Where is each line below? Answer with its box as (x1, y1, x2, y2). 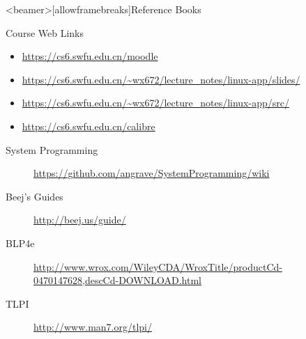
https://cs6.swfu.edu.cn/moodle (22, 49, 158, 63)
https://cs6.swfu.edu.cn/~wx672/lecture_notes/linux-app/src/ (22, 95, 289, 110)
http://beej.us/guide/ (33, 212, 126, 227)
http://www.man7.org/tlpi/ (33, 320, 153, 334)
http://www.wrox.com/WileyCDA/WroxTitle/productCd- (33, 259, 282, 274)
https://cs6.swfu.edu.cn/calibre (22, 118, 155, 133)
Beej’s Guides (6, 189, 63, 203)
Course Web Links (6, 25, 84, 40)
